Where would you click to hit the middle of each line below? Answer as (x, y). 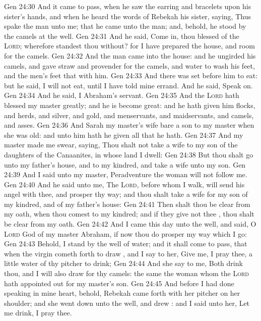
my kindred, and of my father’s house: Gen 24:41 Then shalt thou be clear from (127, 204)
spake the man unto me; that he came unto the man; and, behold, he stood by (125, 26)
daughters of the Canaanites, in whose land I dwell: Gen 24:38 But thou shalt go (129, 154)
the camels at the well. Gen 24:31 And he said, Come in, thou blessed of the (122, 36)
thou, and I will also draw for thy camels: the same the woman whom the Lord (127, 273)
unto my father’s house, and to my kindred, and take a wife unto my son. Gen (125, 164)
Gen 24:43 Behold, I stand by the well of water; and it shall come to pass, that (126, 244)
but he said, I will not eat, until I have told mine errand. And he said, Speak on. (128, 85)
